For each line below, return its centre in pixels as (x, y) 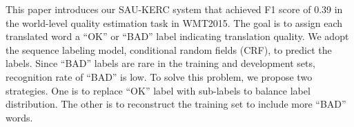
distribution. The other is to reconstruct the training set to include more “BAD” (176, 104)
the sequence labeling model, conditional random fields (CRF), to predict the (169, 49)
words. (19, 117)
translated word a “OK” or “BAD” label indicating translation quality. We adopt (177, 36)
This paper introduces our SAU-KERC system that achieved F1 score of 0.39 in (174, 9)
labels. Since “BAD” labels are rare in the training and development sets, (160, 63)
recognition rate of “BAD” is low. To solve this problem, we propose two (159, 76)
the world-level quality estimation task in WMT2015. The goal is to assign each (174, 22)
